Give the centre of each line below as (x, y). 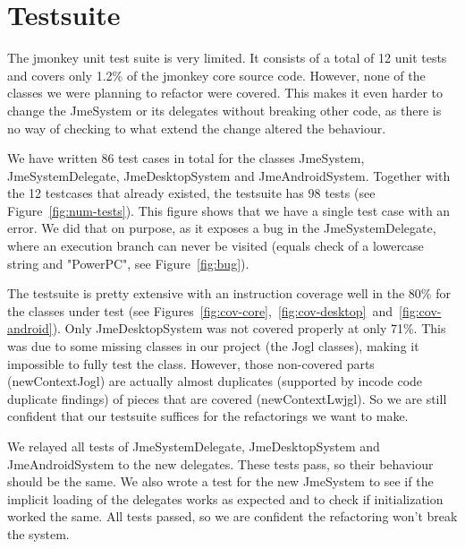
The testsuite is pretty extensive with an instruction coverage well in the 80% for (229, 293)
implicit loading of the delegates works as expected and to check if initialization (225, 498)
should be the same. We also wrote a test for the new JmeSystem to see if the (220, 481)
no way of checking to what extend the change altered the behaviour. (197, 128)
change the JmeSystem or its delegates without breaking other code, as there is (224, 110)
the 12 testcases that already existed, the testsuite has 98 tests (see (191, 193)
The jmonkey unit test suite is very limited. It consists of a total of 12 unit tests (227, 58)
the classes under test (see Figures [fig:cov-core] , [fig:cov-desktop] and (200, 310)
